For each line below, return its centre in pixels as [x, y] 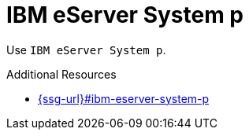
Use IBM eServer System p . [86, 50]
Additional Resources [61, 74]
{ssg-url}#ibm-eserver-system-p [124, 98]
